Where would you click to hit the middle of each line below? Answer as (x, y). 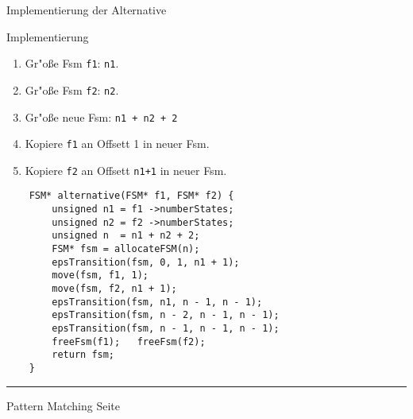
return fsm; (83, 355)
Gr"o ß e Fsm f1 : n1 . (72, 63)
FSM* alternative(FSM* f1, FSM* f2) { (131, 196)
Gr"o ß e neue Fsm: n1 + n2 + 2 (101, 116)
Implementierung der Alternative (87, 10)
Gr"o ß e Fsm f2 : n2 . (72, 89)
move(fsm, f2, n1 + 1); (114, 289)
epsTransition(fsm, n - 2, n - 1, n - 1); (166, 315)
